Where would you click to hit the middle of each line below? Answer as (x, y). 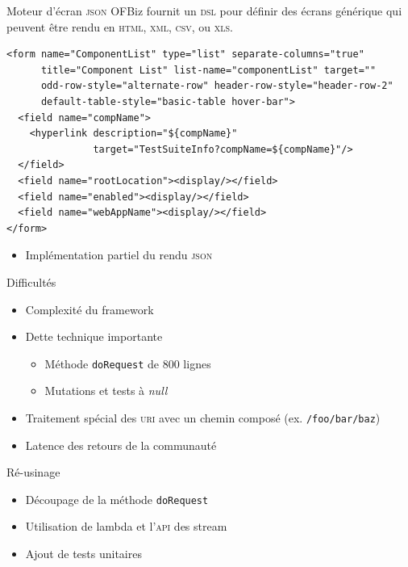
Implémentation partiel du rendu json (119, 255)
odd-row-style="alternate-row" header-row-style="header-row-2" (217, 86)
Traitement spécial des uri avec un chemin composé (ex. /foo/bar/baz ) (203, 417)
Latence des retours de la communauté (121, 445)
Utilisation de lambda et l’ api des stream (126, 526)
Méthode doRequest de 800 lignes (128, 363)
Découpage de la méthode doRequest (117, 499)
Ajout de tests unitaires (83, 554)
